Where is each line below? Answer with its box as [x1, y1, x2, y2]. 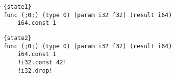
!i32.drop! [17, 67, 53, 74]
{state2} [3, 34, 32, 41]
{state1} [3, 3, 32, 10]
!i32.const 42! [17, 58, 67, 66]
